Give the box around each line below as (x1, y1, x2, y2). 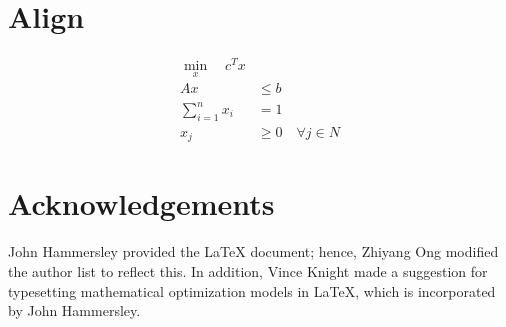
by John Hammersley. (8, 300, 141, 321)
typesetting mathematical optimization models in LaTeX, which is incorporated (8, 280, 496, 301)
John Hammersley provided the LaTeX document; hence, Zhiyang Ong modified (8, 241, 499, 262)
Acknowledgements (8, 183, 275, 224)
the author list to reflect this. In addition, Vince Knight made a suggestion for (8, 261, 488, 282)
